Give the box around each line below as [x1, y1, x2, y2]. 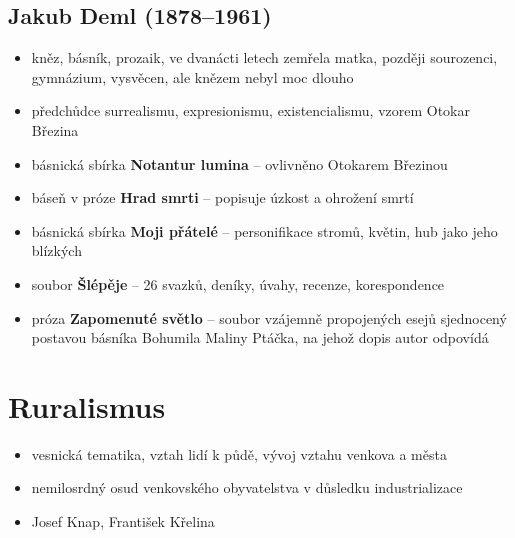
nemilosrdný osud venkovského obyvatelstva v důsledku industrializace [31, 477, 463, 498]
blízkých [31, 240, 82, 261]
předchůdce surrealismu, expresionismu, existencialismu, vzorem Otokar [31, 100, 470, 121]
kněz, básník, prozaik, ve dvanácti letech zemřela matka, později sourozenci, [31, 47, 498, 68]
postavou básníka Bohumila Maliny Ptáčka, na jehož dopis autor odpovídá [31, 327, 489, 348]
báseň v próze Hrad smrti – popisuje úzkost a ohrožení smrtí [31, 187, 414, 208]
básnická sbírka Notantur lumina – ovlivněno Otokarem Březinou [31, 153, 448, 174]
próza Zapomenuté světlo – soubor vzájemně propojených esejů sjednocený [31, 307, 507, 328]
